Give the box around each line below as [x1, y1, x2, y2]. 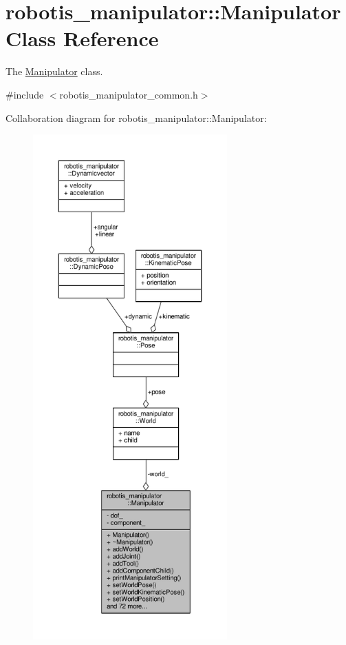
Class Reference [6, 24, 159, 52]
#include [6, 87, 44, 101]
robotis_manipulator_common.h [59, 87, 198, 101]
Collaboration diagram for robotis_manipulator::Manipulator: [6, 110, 267, 125]
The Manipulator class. [6, 64, 103, 79]
